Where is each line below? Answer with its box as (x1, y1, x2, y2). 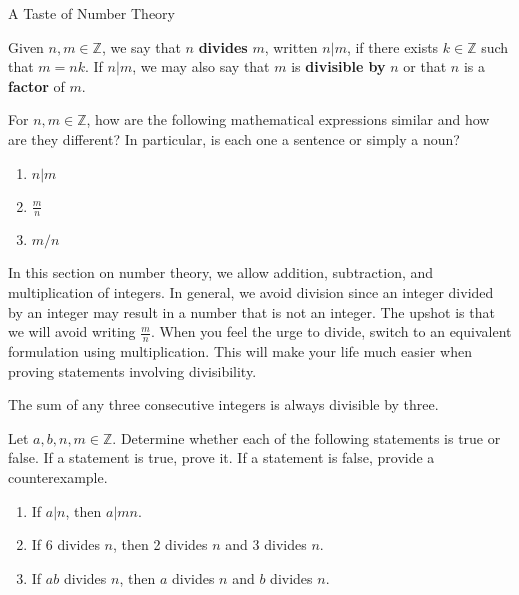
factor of (8, 75, 65, 96)
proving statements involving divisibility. (8, 360, 257, 381)
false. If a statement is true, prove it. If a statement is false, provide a (8, 447, 435, 468)
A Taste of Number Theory (8, 3, 175, 23)
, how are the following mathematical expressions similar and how (86, 109, 490, 130)
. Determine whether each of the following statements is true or (112, 427, 501, 448)
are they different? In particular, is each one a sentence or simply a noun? (8, 128, 460, 149)
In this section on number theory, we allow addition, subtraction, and (8, 262, 434, 283)
